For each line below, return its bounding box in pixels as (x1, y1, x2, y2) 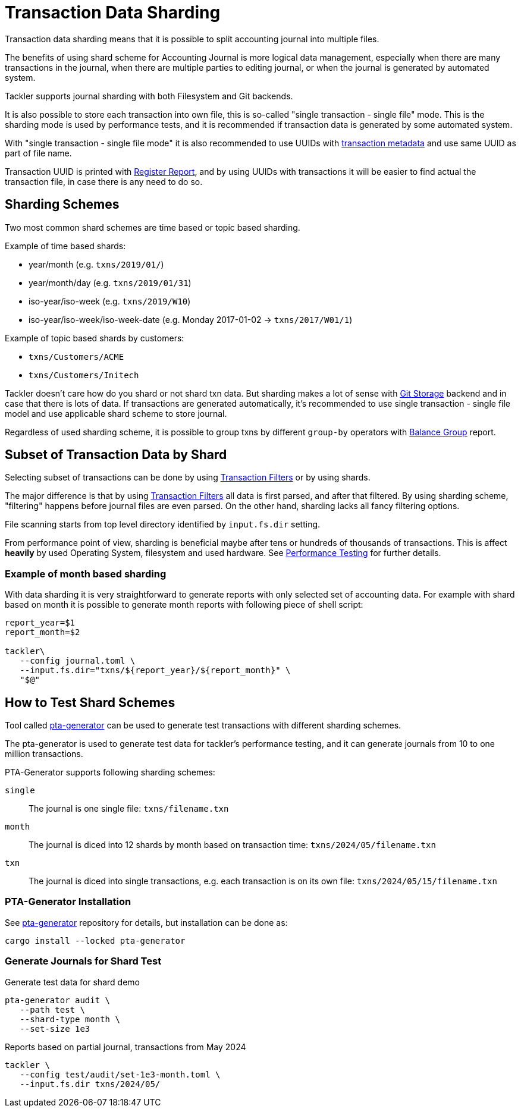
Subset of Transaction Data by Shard (5, 447, 227, 463)
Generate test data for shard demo (5, 976, 140, 987)
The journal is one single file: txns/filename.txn (29, 803, 229, 814)
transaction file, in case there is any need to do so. (5, 176, 203, 187)
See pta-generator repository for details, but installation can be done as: (5, 917, 288, 928)
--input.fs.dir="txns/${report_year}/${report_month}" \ (20, 665, 291, 676)
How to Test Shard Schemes (5, 695, 175, 710)
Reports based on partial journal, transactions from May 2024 (5, 1041, 246, 1052)
